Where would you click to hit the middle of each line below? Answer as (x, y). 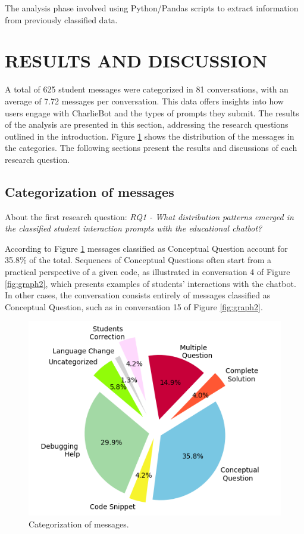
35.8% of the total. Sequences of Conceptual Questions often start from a (138, 260)
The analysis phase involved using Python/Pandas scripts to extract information (152, 8)
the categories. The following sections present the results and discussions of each (151, 148)
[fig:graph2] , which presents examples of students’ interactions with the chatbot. (151, 283)
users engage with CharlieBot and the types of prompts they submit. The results (152, 112)
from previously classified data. (61, 19)
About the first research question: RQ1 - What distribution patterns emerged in (149, 216)
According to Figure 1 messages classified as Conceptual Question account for (146, 248)
